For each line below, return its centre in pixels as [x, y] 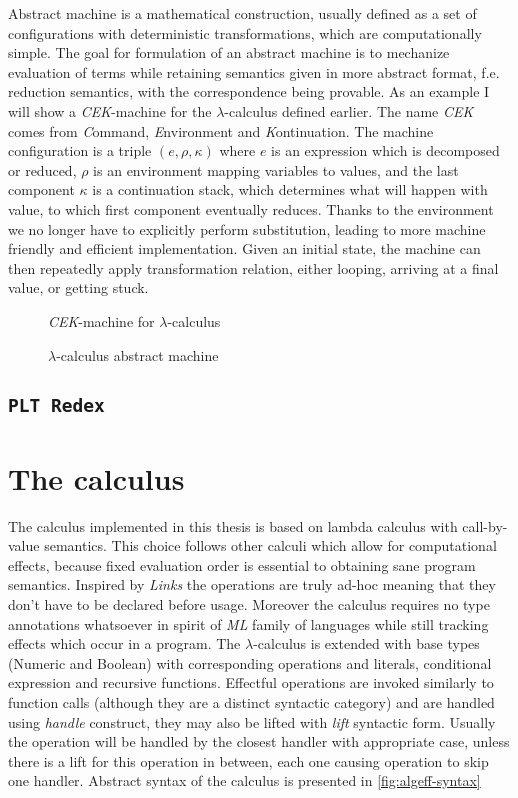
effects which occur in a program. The [124, 643]
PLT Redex [56, 406]
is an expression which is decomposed [385, 150]
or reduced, [42, 169]
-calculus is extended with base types [366, 643]
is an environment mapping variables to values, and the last [276, 169]
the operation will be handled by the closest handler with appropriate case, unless [259, 741]
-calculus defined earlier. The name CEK [349, 110]
